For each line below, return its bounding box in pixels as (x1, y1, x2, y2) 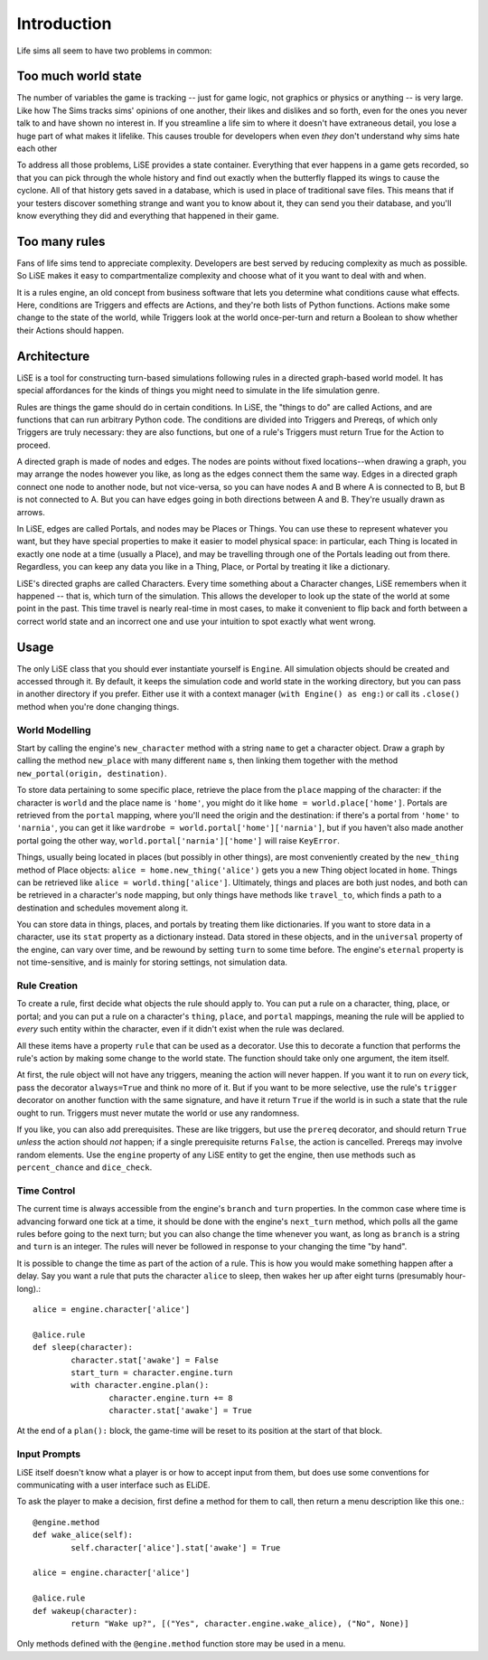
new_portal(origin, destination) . (16, 768, 167, 778)
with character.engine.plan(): (70, 1380, 210, 1391)
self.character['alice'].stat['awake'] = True (70, 1542, 281, 1552)
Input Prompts (16, 1448, 81, 1460)
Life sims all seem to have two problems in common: (16, 45, 212, 56)
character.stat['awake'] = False (70, 1354, 219, 1365)
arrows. (16, 506, 45, 517)
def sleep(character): (33, 1343, 134, 1353)
